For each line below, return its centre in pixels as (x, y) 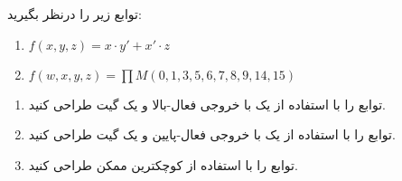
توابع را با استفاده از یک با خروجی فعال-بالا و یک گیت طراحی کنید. (207, 104)
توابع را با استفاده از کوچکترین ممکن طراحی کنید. (163, 164)
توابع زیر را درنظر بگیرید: (75, 14)
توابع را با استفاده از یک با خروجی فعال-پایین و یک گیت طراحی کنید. (212, 134)
